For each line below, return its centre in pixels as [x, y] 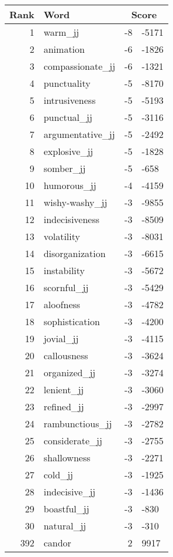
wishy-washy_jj [75, 202]
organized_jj [70, 372]
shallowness [67, 458]
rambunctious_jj [78, 423]
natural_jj [65, 526]
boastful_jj [66, 509]
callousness [66, 355]
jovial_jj [61, 338]
